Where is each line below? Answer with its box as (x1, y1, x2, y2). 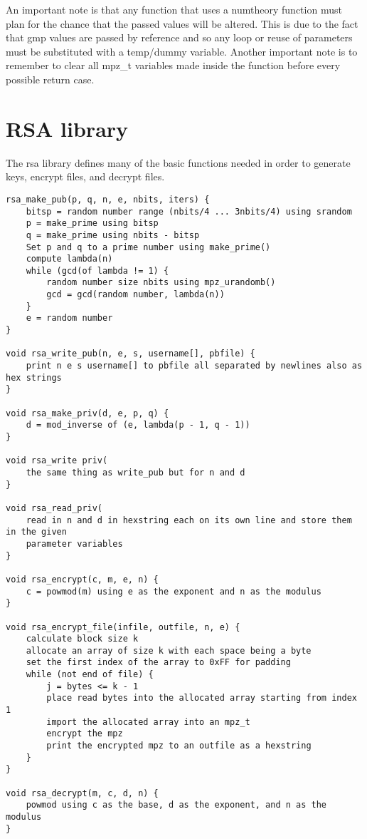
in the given (6, 527, 67, 537)
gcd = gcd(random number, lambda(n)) (46, 289, 225, 300)
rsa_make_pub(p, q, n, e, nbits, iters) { (6, 194, 210, 205)
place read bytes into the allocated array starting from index (46, 693, 357, 704)
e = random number (26, 313, 113, 324)
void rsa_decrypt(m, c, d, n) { (6, 788, 159, 798)
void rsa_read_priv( (6, 503, 103, 513)
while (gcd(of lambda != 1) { (26, 265, 169, 276)
